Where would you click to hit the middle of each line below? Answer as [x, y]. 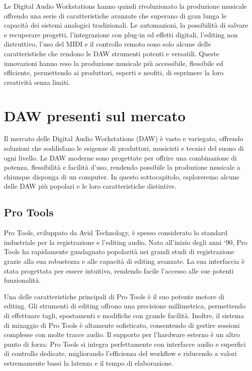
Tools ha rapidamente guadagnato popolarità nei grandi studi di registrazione [119, 251]
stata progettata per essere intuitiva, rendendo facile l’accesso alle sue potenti [119, 270]
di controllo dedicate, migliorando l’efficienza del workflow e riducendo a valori [120, 353]
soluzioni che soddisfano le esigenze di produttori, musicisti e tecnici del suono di [124, 148]
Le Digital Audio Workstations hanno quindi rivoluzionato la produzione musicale [126, 6]
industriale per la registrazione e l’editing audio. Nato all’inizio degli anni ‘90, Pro [126, 242]
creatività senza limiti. [37, 82]
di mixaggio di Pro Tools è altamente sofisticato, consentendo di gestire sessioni [122, 325]
